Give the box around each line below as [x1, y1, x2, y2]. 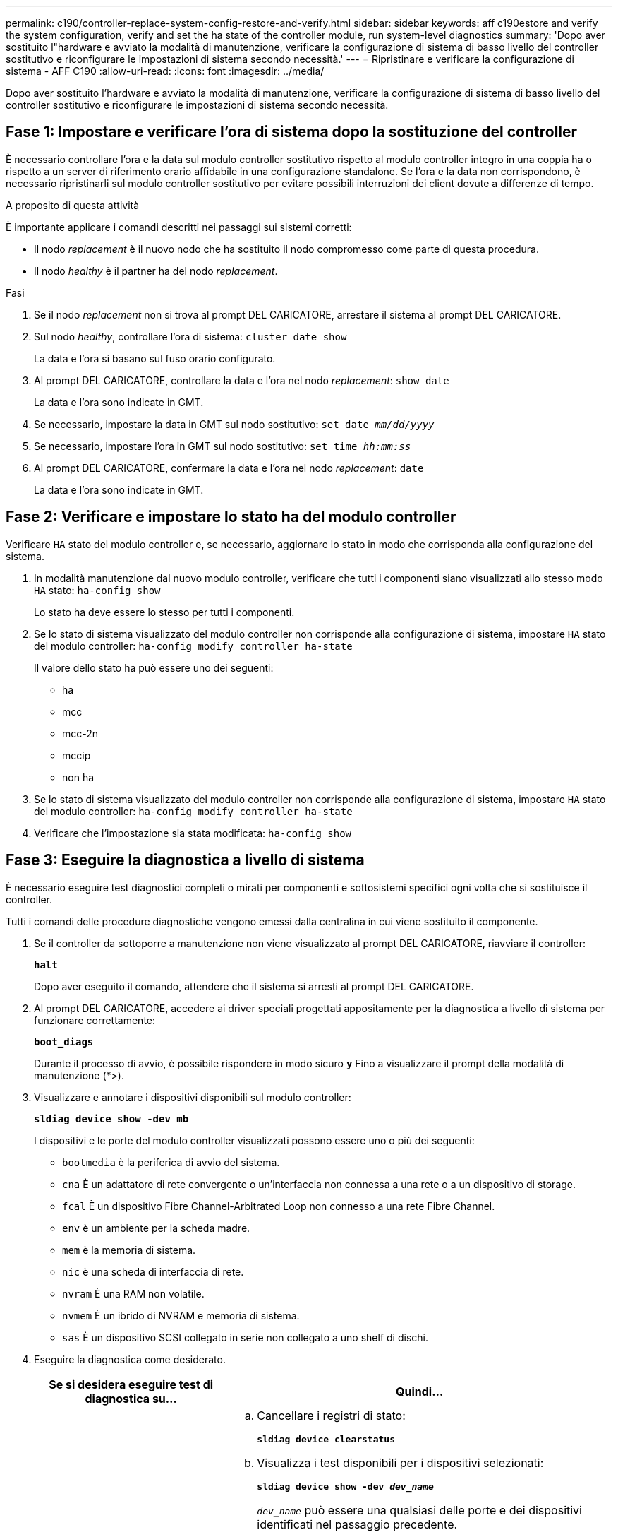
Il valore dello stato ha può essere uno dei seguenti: [34, 661, 274, 674]
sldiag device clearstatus [257, 1433, 395, 1444]
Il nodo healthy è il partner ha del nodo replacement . [34, 264, 278, 277]
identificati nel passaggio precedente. [257, 1517, 458, 1531]
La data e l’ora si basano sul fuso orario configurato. [34, 352, 276, 364]
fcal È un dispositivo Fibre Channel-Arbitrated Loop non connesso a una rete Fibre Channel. [62, 1199, 495, 1212]
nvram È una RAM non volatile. [62, 1287, 205, 1300]
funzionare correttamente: [34, 1014, 156, 1026]
